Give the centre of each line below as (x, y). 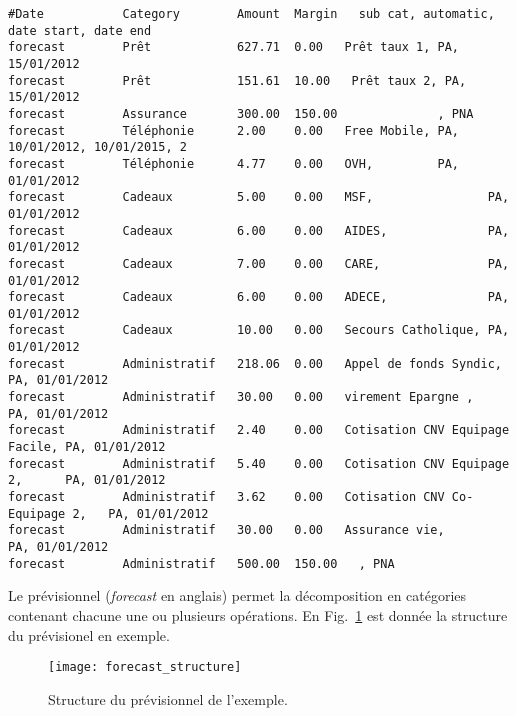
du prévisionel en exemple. (89, 634)
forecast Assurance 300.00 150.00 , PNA (241, 113)
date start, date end (80, 30)
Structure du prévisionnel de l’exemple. (168, 698)
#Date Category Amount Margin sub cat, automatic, (251, 14)
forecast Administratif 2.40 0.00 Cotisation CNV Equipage (259, 430)
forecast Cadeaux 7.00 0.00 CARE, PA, (259, 263)
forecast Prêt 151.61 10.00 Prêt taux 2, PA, (237, 80)
